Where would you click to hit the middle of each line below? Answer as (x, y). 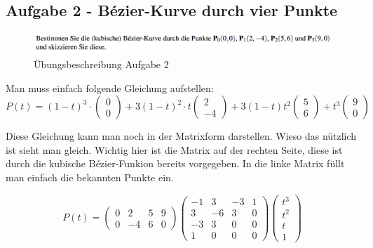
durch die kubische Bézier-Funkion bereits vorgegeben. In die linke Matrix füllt (175, 163)
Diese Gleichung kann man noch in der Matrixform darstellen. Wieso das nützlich (181, 136)
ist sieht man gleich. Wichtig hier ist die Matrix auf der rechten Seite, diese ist (174, 149)
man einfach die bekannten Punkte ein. (90, 177)
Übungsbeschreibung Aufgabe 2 (101, 64)
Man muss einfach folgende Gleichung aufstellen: (110, 87)
